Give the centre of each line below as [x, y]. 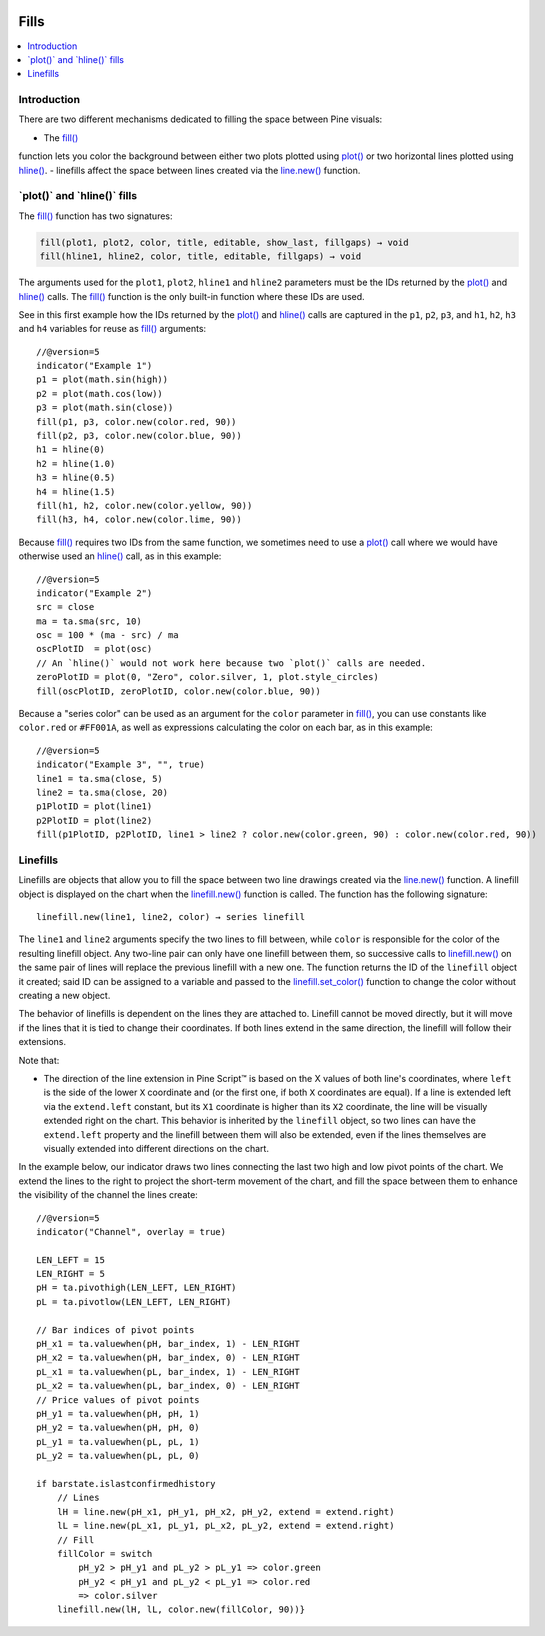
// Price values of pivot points [118, 1399]
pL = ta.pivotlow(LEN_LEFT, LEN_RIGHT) [134, 1301]
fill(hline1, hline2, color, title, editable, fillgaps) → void [200, 256]
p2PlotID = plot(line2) [94, 820]
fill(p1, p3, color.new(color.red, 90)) [136, 421]
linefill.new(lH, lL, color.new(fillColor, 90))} [180, 1609]
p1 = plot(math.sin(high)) [102, 379]
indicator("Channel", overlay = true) [131, 1231]
